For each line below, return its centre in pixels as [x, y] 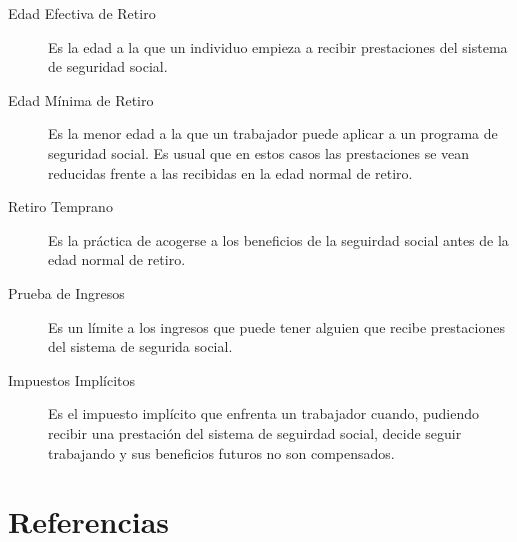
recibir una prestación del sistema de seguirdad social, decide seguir [255, 432]
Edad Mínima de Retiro [81, 99]
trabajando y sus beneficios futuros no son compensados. [221, 452]
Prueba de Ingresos [66, 292]
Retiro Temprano [60, 206]
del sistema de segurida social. [140, 346]
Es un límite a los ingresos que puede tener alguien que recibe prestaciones [276, 326]
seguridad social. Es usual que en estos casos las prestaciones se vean [259, 152]
